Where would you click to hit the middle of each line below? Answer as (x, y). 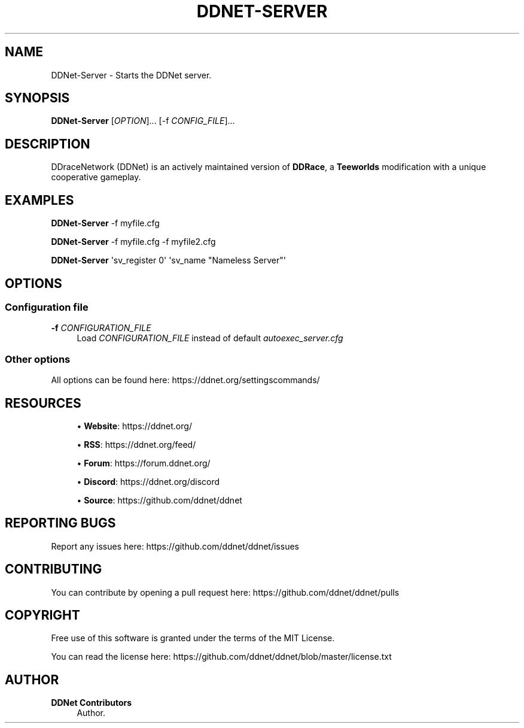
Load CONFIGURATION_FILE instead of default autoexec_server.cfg (210, 338)
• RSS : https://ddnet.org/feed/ (136, 444)
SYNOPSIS (37, 98)
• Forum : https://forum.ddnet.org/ (144, 463)
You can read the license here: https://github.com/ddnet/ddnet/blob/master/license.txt (221, 657)
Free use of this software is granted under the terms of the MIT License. (193, 638)
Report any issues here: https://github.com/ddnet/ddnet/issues (175, 546)
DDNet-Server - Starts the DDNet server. (131, 75)
